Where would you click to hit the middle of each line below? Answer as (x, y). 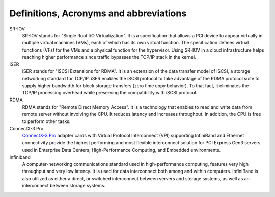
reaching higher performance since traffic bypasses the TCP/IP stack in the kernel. (109, 57)
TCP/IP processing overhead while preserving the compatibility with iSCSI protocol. (110, 93)
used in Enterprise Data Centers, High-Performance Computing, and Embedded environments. (121, 150)
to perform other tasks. (46, 121)
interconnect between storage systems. (64, 186)
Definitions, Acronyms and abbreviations (98, 13)
